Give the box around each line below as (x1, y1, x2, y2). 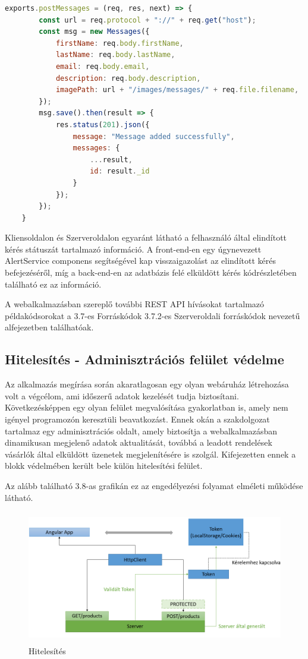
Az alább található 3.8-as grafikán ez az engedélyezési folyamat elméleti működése (5, 479, 303, 491)
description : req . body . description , (55, 74, 201, 83)
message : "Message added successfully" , (73, 132, 235, 141)
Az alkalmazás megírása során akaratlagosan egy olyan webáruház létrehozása (5, 378, 289, 390)
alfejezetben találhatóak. (5, 321, 94, 333)
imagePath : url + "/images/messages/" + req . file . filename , (55, 86, 299, 94)
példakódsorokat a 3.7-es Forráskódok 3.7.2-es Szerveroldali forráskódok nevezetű (5, 309, 300, 321)
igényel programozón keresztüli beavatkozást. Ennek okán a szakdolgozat (5, 413, 270, 425)
